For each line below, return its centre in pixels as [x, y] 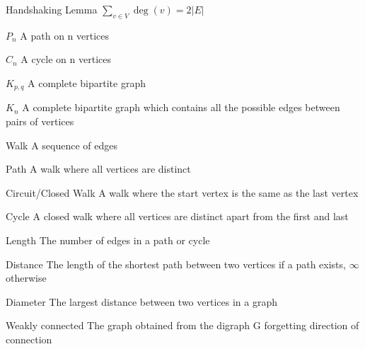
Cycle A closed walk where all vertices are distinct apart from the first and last [177, 216]
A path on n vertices [65, 35]
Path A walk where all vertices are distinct [98, 169]
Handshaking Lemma [52, 9]
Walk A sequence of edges [62, 145]
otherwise [26, 278]
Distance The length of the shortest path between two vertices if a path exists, [176, 264]
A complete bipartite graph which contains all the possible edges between [181, 107]
